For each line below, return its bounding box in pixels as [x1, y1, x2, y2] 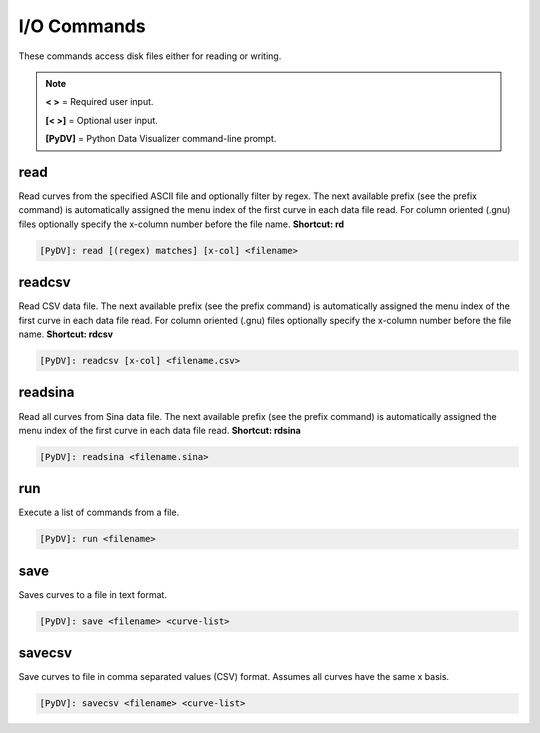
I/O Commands [18, 15, 146, 37]
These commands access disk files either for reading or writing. [18, 50, 282, 62]
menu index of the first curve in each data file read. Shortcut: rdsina [18, 424, 302, 436]
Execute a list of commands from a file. [18, 506, 180, 519]
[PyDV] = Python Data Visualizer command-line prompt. [45, 133, 277, 145]
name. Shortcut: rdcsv [18, 328, 114, 340]
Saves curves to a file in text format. [18, 588, 167, 600]
